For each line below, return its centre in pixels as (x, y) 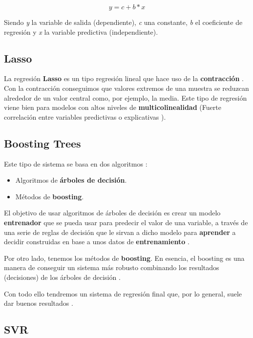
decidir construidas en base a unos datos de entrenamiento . (97, 242)
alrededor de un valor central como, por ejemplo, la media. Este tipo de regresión (126, 97)
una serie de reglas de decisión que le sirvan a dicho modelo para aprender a (120, 232)
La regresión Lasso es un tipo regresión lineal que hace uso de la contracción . (124, 78)
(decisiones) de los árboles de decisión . (62, 277)
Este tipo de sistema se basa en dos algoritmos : (76, 163)
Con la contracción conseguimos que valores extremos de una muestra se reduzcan (126, 88)
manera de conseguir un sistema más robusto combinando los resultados (112, 267)
